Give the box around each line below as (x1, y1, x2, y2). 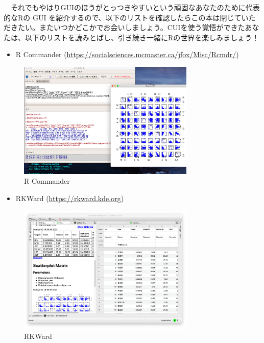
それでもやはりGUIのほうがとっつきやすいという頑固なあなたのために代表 (10, 2, 260, 12)
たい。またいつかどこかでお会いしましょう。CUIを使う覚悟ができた (17, 22, 245, 33)
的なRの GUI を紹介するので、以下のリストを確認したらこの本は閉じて (4, 12, 242, 22)
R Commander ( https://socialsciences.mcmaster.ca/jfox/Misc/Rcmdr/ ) (15, 49, 239, 60)
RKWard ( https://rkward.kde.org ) (15, 192, 124, 203)
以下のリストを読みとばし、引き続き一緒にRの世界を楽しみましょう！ (25, 32, 259, 42)
